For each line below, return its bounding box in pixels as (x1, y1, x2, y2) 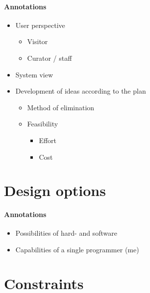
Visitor (27, 36, 48, 47)
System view (15, 69, 53, 79)
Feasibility (27, 119, 58, 129)
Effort (39, 135, 57, 145)
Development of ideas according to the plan (15, 86, 146, 96)
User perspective (15, 20, 65, 30)
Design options (4, 180, 106, 200)
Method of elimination (27, 102, 95, 112)
